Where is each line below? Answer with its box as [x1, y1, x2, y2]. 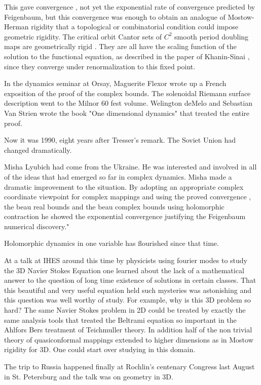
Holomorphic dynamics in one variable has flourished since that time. [4, 238, 219, 248]
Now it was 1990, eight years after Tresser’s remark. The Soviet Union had [4, 135, 236, 145]
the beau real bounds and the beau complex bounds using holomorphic [4, 201, 225, 211]
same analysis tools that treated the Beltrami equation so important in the [4, 314, 237, 325]
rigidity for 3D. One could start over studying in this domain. [4, 344, 196, 355]
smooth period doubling [174, 31, 249, 41]
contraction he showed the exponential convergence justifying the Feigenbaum [4, 211, 246, 222]
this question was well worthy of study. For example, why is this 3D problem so [4, 294, 251, 305]
